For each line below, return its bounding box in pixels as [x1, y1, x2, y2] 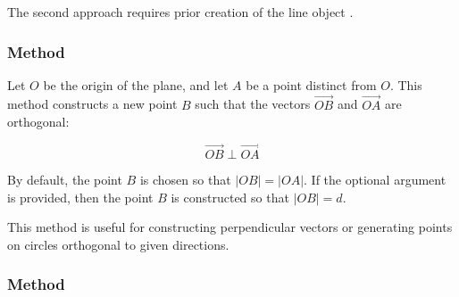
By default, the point [7, 170, 122, 189]
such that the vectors [195, 95, 311, 113]
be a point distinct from [246, 75, 377, 94]
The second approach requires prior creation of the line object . [7, 3, 354, 21]
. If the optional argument [304, 170, 446, 189]
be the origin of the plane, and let [43, 75, 229, 94]
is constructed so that [171, 187, 289, 206]
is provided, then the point [7, 187, 154, 206]
